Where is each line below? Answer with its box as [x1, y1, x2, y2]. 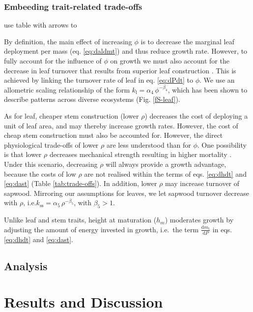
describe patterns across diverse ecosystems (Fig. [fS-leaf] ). [4, 94, 180, 104]
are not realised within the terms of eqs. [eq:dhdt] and [84, 168, 247, 179]
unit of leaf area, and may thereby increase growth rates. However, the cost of [4, 120, 238, 130]
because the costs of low [4, 168, 76, 179]
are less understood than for [106, 139, 191, 150]
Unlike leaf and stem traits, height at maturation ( [4, 215, 157, 225]
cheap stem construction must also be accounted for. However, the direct [4, 130, 223, 140]
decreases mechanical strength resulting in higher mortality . [49, 149, 232, 159]
